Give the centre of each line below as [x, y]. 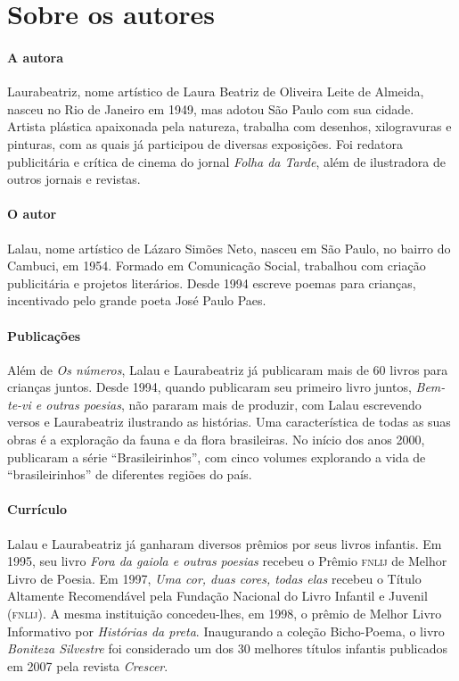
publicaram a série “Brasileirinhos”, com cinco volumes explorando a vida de [217, 457]
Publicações [44, 335]
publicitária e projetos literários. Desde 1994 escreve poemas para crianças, [212, 282]
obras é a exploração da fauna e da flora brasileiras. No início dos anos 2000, [216, 440]
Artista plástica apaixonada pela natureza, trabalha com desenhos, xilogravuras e [229, 126]
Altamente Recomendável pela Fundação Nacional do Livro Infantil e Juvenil [217, 596]
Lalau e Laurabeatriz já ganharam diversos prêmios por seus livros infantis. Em [225, 543]
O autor [32, 214]
